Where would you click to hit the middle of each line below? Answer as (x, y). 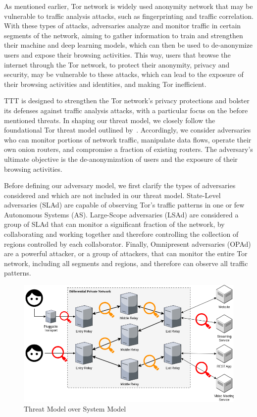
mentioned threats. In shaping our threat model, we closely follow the (110, 120)
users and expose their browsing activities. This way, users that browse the (117, 54)
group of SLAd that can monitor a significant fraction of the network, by (114, 224)
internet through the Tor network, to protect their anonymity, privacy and (117, 64)
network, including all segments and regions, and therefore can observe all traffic (126, 263)
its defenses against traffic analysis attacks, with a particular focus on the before (126, 110)
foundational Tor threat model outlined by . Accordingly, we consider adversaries (128, 130)
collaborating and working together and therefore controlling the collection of (121, 234)
